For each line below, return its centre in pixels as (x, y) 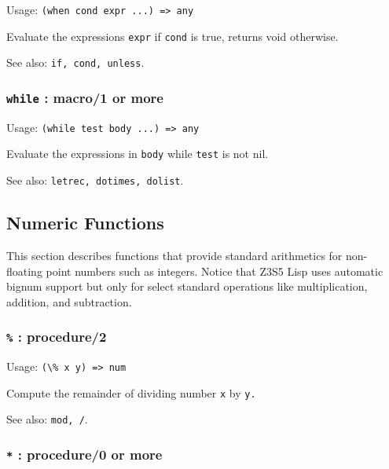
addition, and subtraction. (69, 301)
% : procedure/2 (57, 337)
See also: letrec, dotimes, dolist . (95, 180)
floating (24, 271)
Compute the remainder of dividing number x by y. (131, 392)
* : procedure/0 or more (84, 454)
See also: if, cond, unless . (75, 62)
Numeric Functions (85, 223)
